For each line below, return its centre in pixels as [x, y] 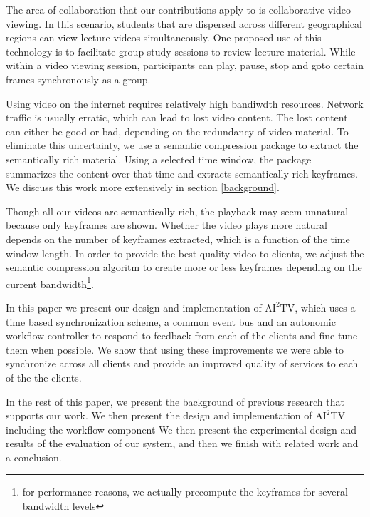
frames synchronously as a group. [78, 79]
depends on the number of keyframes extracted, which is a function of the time [178, 239]
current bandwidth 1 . [50, 282]
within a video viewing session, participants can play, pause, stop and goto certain [185, 65]
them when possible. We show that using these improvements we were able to [175, 349]
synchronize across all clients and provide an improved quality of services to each [182, 363]
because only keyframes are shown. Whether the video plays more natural [166, 225]
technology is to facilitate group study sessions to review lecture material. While [181, 51]
